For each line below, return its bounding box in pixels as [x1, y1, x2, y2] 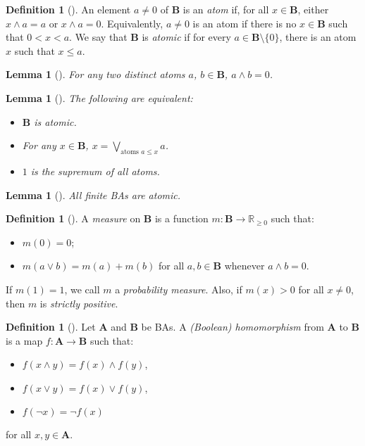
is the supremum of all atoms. [30, 163, 160, 178]
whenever [224, 258, 265, 273]
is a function [154, 211, 209, 226]
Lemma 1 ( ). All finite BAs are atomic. [6, 187, 181, 202]
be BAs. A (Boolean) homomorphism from [141, 319, 324, 334]
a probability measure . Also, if [115, 281, 242, 296]
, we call [64, 281, 100, 296]
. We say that [69, 30, 128, 44]
